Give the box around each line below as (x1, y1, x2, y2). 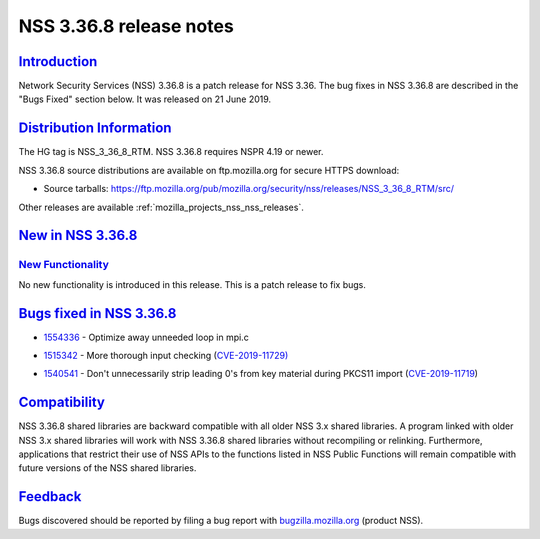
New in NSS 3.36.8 (18, 227, 138, 244)
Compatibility (18, 394, 105, 411)
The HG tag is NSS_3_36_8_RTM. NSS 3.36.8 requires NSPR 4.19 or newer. (18, 146, 324, 158)
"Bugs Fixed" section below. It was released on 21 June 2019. (18, 93, 272, 105)
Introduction (18, 53, 98, 70)
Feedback (18, 488, 82, 505)
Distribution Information (18, 120, 172, 137)
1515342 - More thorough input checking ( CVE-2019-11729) (43, 349, 289, 361)
